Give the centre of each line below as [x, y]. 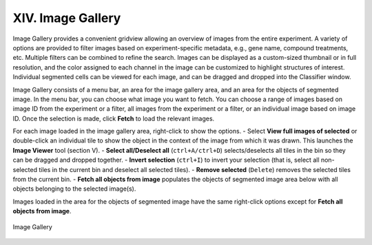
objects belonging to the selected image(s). [74, 189]
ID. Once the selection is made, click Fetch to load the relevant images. [114, 118]
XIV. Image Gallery [67, 18]
